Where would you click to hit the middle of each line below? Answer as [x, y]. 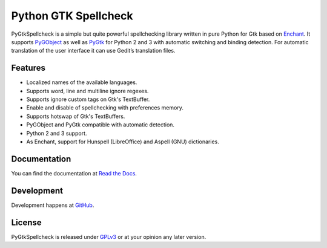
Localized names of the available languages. [82, 82]
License [26, 222]
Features [28, 68]
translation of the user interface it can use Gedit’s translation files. [93, 51]
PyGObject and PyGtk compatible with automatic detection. [101, 125]
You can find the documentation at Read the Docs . [74, 173]
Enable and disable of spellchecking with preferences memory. [105, 108]
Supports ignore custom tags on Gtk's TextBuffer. [88, 99]
